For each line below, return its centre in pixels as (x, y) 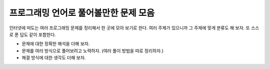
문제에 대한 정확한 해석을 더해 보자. (56, 44)
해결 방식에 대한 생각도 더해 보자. (54, 58)
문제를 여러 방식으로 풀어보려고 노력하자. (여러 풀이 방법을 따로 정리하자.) (92, 51)
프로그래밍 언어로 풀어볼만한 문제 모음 (82, 13)
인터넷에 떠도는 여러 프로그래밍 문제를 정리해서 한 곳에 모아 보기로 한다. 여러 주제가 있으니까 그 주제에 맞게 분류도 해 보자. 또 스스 (134, 28)
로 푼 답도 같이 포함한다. (32, 34)
